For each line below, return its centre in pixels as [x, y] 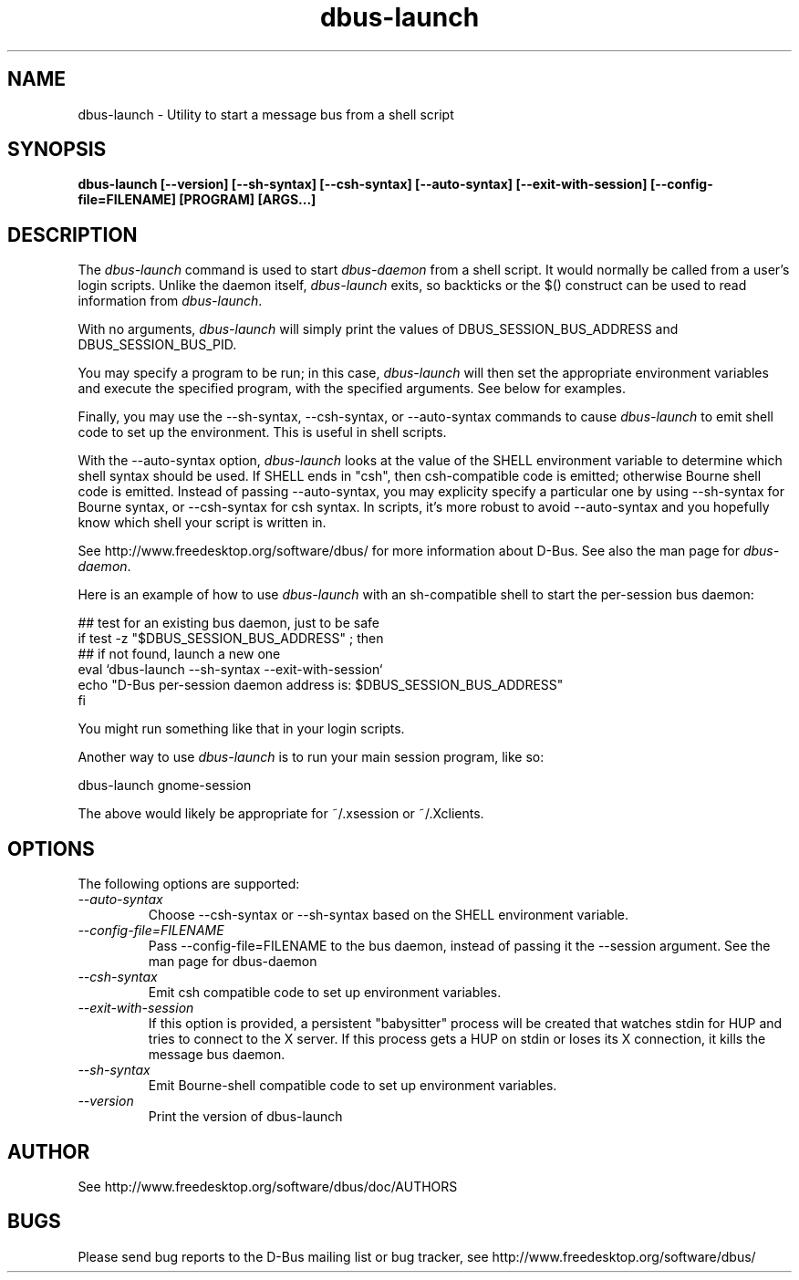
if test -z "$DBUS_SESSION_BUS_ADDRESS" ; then [231, 639]
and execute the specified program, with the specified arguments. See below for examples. [352, 389]
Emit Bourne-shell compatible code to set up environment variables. [353, 1086]
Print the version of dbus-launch [245, 1117]
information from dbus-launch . [170, 301]
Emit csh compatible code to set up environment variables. [325, 993]
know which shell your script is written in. [202, 523]
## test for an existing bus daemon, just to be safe [228, 623]
